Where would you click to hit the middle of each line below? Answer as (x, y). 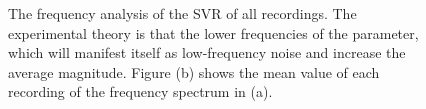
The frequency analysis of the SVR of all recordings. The (182, 13)
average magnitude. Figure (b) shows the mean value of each (194, 71)
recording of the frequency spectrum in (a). (140, 91)
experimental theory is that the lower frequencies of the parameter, (213, 32)
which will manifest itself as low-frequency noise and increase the (207, 52)
